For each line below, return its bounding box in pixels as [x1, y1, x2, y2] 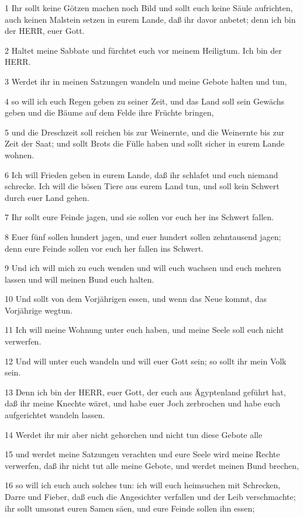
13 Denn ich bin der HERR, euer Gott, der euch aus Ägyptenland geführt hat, [5, 385, 286, 398]
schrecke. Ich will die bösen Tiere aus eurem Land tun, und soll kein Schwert [5, 180, 280, 192]
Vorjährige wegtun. [5, 304, 73, 316]
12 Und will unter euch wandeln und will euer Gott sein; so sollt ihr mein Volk [5, 354, 287, 367]
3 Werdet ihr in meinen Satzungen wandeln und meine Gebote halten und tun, [5, 75, 287, 87]
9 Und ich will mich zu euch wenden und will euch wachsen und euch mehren [5, 262, 281, 274]
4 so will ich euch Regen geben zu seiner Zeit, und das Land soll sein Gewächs [5, 95, 285, 107]
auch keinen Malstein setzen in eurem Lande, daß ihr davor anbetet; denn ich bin [5, 13, 296, 25]
